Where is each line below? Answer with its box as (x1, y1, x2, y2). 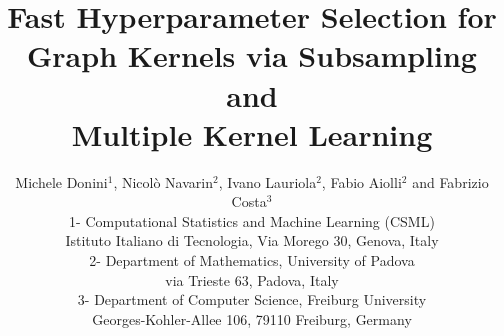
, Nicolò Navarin (113, 171, 214, 192)
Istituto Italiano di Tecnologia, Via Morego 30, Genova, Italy (65, 230, 439, 251)
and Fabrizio (412, 171, 489, 192)
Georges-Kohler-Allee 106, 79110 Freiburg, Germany (92, 308, 412, 329)
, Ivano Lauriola (218, 171, 317, 192)
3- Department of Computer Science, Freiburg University (77, 289, 427, 310)
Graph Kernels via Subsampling (27, 35, 477, 76)
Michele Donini (15, 171, 108, 192)
